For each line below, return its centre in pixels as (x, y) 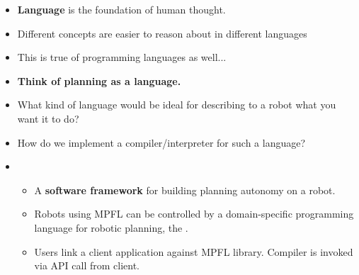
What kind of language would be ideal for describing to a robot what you (177, 105)
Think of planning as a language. (99, 80)
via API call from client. (87, 265)
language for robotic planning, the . (111, 227)
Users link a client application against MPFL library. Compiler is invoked (194, 251)
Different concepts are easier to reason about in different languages (162, 33)
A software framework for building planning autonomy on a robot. (185, 190)
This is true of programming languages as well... (122, 57)
